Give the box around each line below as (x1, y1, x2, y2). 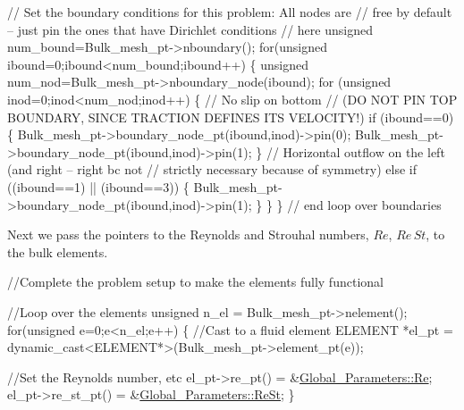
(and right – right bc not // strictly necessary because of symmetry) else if (7, 160, 418, 179)
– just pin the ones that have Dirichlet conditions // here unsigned (7, 20, 373, 38)
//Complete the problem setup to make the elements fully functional (7, 272, 384, 291)
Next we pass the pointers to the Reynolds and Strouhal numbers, (7, 225, 369, 244)
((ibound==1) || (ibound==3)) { (7, 177, 190, 196)
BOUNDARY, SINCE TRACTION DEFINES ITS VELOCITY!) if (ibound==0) (7, 107, 454, 126)
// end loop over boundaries (287, 195, 442, 213)
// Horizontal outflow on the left (266, 142, 445, 161)
